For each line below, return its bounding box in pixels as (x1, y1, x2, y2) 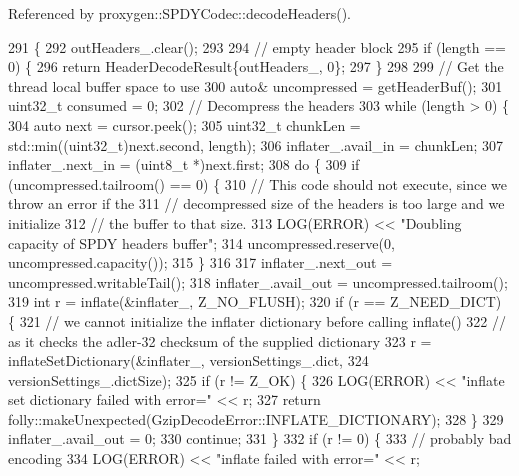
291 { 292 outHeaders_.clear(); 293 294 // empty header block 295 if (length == (8, 36, 506, 57)
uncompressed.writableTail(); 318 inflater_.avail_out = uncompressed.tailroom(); (8, 271, 508, 292)
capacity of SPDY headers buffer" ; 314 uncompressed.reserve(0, (8, 232, 395, 253)
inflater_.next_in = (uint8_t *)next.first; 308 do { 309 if (8, 154, 360, 175)
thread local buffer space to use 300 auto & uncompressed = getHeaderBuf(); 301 (8, 75, 503, 96)
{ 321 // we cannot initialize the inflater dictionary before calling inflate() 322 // (8, 310, 506, 331)
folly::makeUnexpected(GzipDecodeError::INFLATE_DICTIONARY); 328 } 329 (8, 408, 504, 429)
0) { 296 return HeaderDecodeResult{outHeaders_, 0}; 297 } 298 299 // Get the (8, 56, 504, 77)
